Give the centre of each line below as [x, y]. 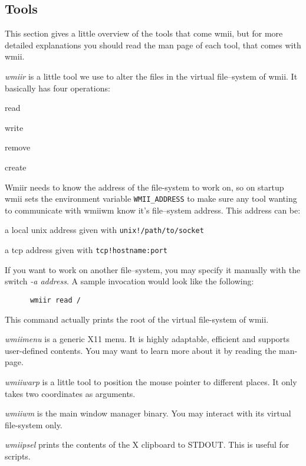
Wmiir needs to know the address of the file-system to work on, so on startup [144, 187]
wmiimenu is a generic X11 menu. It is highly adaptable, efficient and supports [147, 339]
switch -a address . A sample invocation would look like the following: [129, 281]
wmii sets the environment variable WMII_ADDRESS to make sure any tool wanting [151, 198]
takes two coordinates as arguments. [70, 393]
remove [18, 147]
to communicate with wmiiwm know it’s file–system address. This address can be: [153, 210]
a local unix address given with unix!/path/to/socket [104, 230]
